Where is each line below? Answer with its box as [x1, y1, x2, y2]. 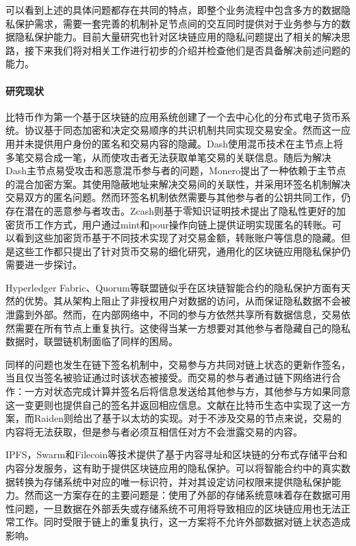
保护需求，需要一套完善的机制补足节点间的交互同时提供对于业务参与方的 [14, 16, 341, 30]
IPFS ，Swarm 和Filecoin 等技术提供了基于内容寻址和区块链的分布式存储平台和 [5, 447, 348, 462]
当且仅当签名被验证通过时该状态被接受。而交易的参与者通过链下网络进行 [5, 370, 331, 385]
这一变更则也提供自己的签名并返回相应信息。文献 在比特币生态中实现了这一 [5, 397, 341, 412]
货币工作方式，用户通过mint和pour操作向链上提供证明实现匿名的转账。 [14, 217, 332, 231]
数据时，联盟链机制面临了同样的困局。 [5, 334, 178, 348]
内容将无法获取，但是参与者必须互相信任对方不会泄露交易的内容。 [5, 424, 303, 438]
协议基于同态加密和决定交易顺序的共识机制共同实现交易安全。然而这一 [24, 123, 341, 137]
